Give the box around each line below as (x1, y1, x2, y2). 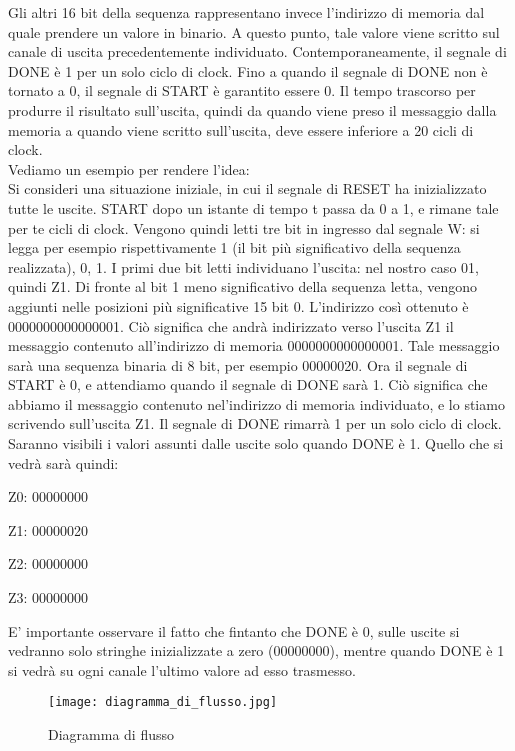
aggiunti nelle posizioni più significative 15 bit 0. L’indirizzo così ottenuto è (8, 295, 469, 316)
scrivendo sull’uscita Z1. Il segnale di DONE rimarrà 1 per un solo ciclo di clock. (8, 413, 502, 434)
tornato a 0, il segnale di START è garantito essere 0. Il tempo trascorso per (8, 80, 476, 101)
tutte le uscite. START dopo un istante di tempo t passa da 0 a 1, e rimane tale (8, 197, 499, 218)
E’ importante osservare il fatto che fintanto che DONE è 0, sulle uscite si (8, 620, 460, 641)
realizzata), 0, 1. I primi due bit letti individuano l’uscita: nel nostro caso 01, (8, 256, 479, 277)
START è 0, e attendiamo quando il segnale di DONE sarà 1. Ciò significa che (8, 374, 488, 395)
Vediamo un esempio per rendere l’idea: (8, 158, 250, 179)
